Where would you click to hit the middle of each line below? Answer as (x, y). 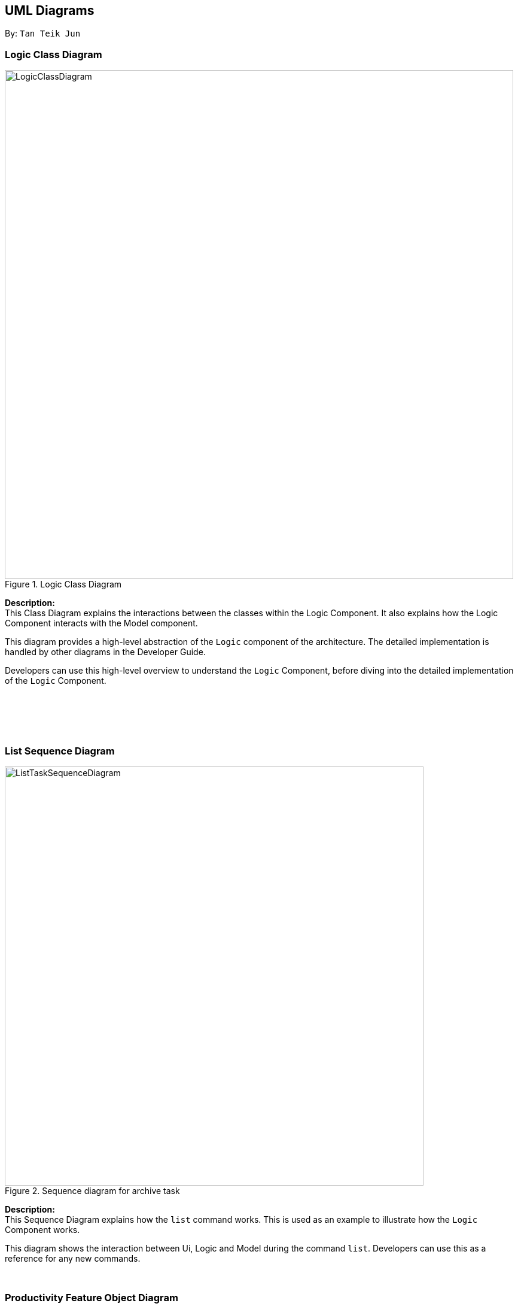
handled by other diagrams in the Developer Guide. (105, 652)
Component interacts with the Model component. (101, 623)
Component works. (42, 1229)
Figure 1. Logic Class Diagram (63, 584)
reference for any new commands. (73, 1258)
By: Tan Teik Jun (43, 34)
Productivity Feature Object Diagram (92, 1298)
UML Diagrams (50, 10)
